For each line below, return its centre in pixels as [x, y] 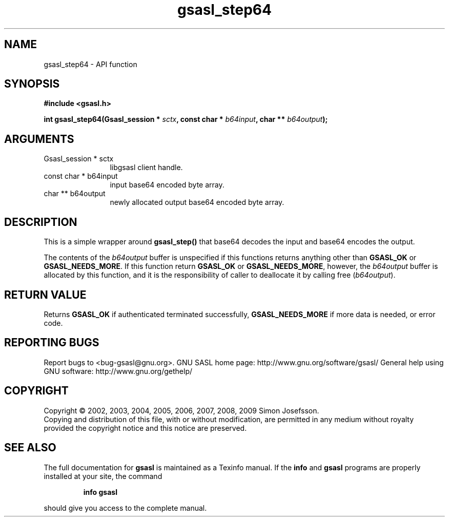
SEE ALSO [30, 448]
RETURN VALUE [45, 295]
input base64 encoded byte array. [167, 185]
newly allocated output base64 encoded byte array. [197, 202]
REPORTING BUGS [52, 343]
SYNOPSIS [32, 84]
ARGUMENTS [39, 139]
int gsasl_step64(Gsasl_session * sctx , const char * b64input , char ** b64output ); [186, 119]
